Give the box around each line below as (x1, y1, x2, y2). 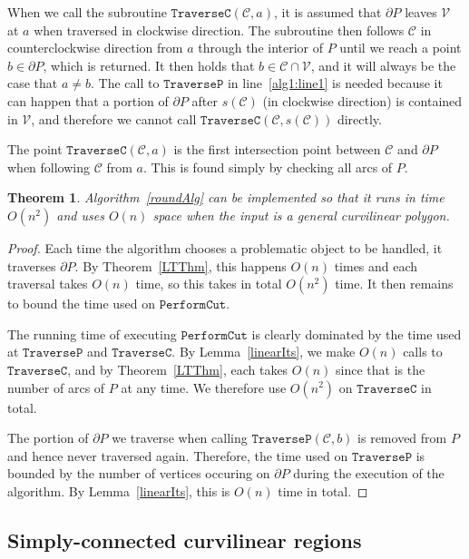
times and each (334, 256, 418, 275)
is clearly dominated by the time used (251, 324, 462, 343)
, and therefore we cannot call (31, 109, 197, 128)
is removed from (357, 428, 447, 447)
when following (7, 157, 91, 176)
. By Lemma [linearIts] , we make (171, 342, 356, 361)
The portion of (7, 428, 89, 447)
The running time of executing (7, 324, 177, 343)
